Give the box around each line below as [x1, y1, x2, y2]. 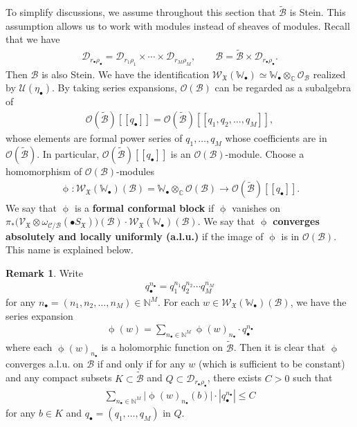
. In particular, [37, 146, 100, 161]
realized [313, 66, 346, 81]
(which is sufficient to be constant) [198, 356, 345, 370]
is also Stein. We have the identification [42, 66, 210, 81]
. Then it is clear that [233, 340, 326, 354]
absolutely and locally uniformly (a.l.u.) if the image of [6, 228, 264, 243]
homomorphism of [6, 163, 82, 178]
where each [6, 340, 53, 354]
